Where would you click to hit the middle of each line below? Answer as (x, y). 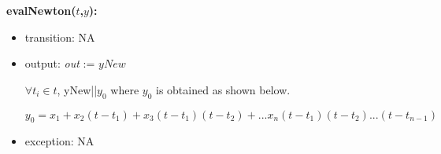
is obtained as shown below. (223, 89)
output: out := (60, 63)
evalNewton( (41, 10)
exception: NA (59, 141)
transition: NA (60, 37)
